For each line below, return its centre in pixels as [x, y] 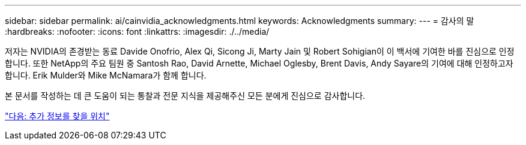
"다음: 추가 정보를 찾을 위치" [57, 116]
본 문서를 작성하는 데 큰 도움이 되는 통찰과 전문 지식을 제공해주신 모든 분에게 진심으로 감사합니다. [185, 96]
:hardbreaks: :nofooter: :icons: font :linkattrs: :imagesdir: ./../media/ [137, 31]
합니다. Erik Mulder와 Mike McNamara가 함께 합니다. [106, 75]
